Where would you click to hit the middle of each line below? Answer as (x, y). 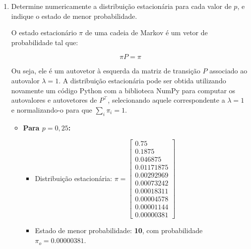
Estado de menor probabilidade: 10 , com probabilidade (119, 230)
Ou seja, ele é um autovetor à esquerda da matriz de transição (106, 71)
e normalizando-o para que (52, 109)
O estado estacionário (44, 32)
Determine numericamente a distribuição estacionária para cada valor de (121, 6)
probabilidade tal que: (45, 42)
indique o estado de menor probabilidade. (74, 16)
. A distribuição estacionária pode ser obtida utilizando (142, 80)
